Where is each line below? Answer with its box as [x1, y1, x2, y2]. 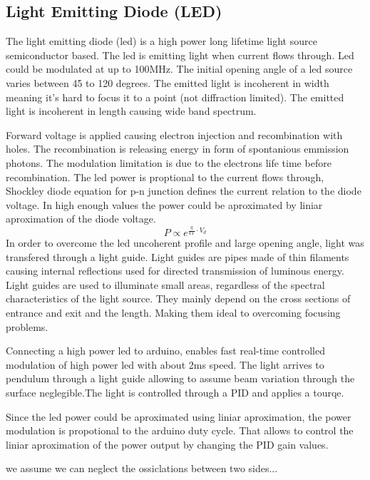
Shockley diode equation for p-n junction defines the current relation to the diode [6, 183, 361, 198]
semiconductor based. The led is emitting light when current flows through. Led [6, 47, 354, 62]
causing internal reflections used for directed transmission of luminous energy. [6, 263, 344, 278]
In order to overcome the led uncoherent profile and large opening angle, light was [6, 235, 364, 250]
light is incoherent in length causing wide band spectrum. [6, 103, 257, 118]
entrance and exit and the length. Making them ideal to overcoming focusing [6, 305, 341, 320]
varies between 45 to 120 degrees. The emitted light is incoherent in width [6, 75, 329, 90]
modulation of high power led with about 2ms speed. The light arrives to [6, 357, 324, 372]
